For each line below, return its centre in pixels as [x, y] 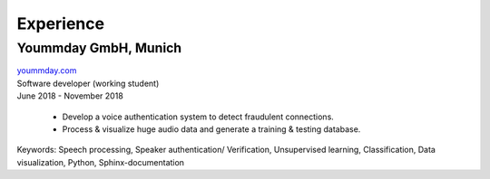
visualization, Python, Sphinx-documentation [101, 162]
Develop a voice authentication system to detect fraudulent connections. [198, 117]
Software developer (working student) [88, 83]
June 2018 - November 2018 [70, 96]
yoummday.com [47, 71]
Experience [60, 24]
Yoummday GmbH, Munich [99, 48]
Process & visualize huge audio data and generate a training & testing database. [211, 129]
